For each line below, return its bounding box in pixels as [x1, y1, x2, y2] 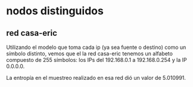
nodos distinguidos [6, 4, 104, 18]
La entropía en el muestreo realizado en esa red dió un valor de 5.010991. [6, 74, 186, 81]
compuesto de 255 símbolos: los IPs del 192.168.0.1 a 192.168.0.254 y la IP [6, 57, 187, 63]
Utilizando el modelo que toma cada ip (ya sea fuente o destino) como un [6, 44, 186, 51]
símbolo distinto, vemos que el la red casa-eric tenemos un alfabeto [6, 50, 173, 57]
